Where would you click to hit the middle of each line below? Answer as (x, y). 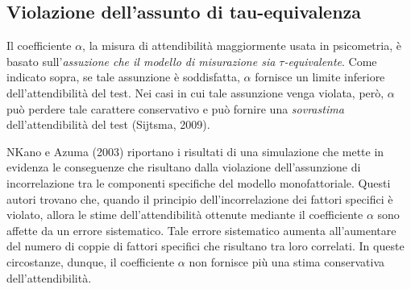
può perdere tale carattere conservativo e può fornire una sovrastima (175, 108)
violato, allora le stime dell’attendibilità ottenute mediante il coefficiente (185, 215)
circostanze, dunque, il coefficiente (91, 261)
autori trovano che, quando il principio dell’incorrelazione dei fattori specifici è (200, 198)
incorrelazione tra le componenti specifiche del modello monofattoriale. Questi (199, 182)
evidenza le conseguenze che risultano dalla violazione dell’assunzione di (184, 167)
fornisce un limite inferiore (320, 77)
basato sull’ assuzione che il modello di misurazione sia (141, 61)
